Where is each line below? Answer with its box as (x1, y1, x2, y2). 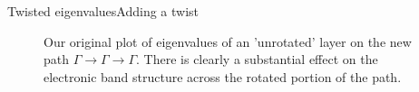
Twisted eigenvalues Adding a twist (7, 2, 200, 20)
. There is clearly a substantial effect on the (136, 50, 378, 69)
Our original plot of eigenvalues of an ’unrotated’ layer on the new (44, 32, 412, 51)
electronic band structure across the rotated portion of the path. (44, 67, 402, 86)
